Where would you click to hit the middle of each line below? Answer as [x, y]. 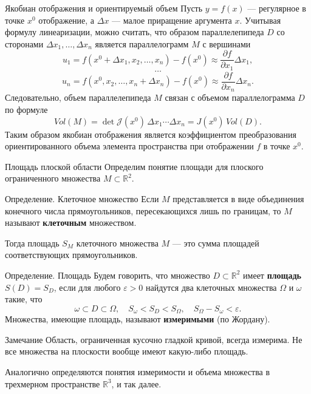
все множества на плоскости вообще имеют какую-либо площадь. [127, 351]
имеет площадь [272, 275]
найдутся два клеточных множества [211, 287]
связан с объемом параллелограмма [230, 97]
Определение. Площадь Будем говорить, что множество [108, 275]
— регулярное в [277, 8]
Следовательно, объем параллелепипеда [78, 97]
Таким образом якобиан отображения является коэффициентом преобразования [151, 134]
